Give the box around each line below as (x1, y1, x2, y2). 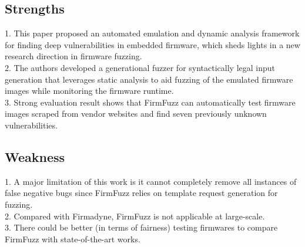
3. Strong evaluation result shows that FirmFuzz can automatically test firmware (5, 96, 296, 108)
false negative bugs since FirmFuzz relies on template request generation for (5, 187, 278, 199)
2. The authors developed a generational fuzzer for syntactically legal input (5, 61, 275, 73)
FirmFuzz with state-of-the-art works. (5, 232, 140, 245)
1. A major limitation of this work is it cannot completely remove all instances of (5, 175, 297, 187)
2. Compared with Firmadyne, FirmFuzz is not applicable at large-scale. (5, 209, 265, 222)
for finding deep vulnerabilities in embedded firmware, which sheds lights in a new (5, 38, 300, 50)
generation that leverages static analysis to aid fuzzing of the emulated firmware (5, 73, 293, 85)
